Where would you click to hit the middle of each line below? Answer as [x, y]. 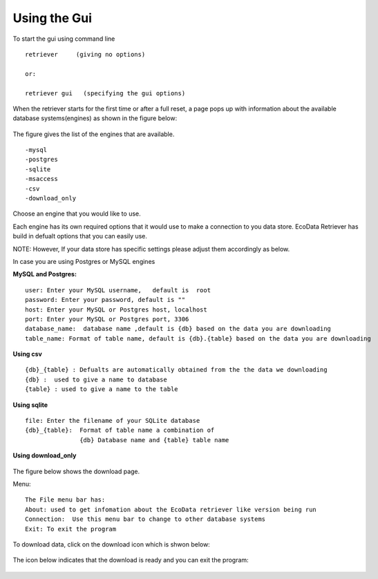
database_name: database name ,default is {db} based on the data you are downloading [178, 329]
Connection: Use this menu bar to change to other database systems [145, 519]
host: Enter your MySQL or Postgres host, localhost [116, 310]
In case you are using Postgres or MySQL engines [84, 261]
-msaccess [41, 179]
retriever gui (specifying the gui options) [105, 93]
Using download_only [45, 455]
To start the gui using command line [64, 39]
